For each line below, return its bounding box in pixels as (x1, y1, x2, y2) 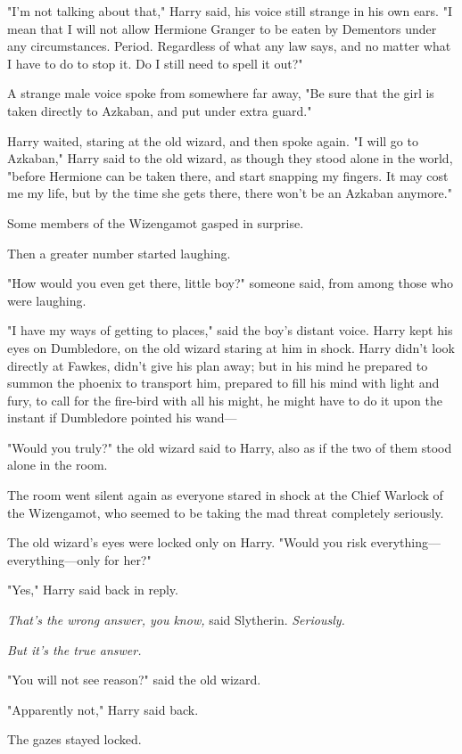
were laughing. (7, 291, 87, 309)
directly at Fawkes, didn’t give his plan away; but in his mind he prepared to (7, 356, 428, 374)
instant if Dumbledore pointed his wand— (7, 408, 237, 427)
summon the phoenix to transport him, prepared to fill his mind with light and (7, 373, 440, 392)
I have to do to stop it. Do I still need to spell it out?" (7, 53, 303, 72)
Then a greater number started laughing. (7, 243, 231, 262)
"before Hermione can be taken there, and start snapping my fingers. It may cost (7, 166, 449, 184)
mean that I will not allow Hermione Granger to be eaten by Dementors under (7, 19, 437, 37)
